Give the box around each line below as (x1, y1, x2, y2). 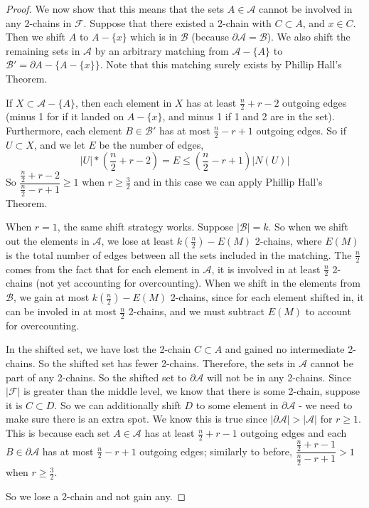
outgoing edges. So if (256, 122, 346, 137)
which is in (130, 29, 178, 44)
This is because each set (6, 425, 110, 440)
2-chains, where (255, 233, 322, 248)
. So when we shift (268, 219, 348, 234)
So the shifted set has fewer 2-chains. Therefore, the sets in (38, 356, 296, 371)
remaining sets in (6, 43, 80, 58)
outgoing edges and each (240, 425, 347, 440)
